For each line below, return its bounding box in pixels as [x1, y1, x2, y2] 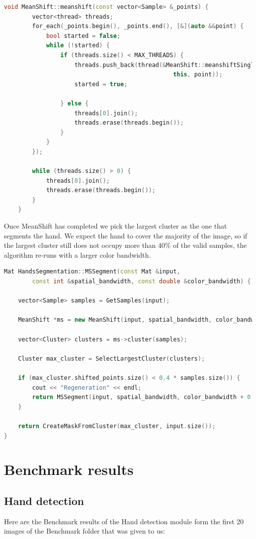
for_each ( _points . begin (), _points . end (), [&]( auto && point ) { [32, 23, 244, 30]
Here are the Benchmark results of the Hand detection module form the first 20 [4, 516, 244, 526]
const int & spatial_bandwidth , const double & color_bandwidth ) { [32, 278, 251, 285]
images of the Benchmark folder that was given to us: [4, 526, 165, 536]
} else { [60, 100, 89, 107]
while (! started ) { [46, 42, 110, 49]
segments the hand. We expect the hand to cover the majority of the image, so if [4, 230, 248, 240]
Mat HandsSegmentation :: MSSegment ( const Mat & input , [4, 268, 181, 275]
